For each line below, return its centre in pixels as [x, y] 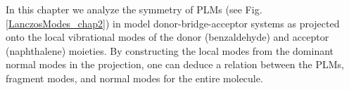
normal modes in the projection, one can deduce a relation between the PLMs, [175, 64]
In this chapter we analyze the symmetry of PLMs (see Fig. [134, 9]
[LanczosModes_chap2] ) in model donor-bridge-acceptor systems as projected [173, 23]
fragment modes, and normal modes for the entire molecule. [134, 78]
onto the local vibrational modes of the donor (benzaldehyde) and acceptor [167, 37]
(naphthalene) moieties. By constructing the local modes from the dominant [170, 50]
